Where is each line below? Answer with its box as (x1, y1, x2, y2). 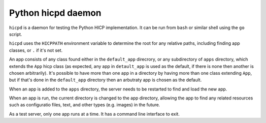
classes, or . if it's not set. (9, 47, 63, 53)
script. (9, 31, 22, 37)
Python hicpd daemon (9, 7, 101, 18)
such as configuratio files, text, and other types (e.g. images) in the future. (9, 102, 160, 108)
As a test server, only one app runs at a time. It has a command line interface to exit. (9, 111, 180, 117)
